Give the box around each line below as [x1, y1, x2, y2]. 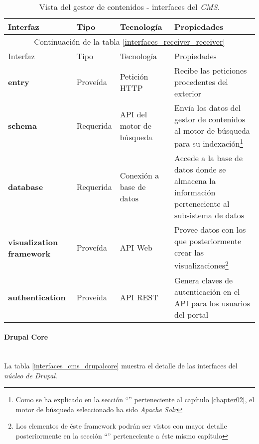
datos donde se [174, 164, 226, 176]
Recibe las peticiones [174, 65, 247, 76]
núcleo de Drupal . [4, 370, 57, 380]
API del [120, 108, 147, 120]
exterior [174, 88, 201, 99]
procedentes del [174, 76, 228, 88]
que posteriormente [174, 235, 242, 247]
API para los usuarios [174, 297, 250, 309]
